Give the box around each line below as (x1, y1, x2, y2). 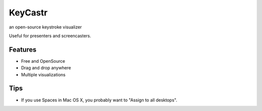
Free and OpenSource (21, 58, 65, 64)
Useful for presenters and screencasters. (9, 33, 92, 39)
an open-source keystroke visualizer (9, 24, 82, 30)
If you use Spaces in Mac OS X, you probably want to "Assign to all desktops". (21, 97, 177, 103)
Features (9, 45, 36, 54)
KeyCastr (9, 7, 48, 18)
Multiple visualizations (21, 71, 65, 77)
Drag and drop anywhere (21, 65, 71, 71)
